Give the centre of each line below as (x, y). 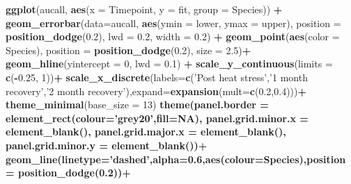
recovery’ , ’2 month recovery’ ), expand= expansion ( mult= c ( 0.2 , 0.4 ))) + (156, 91)
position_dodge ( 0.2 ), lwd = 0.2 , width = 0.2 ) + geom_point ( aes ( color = (173, 36)
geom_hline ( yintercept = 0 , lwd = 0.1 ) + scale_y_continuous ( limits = (169, 64)
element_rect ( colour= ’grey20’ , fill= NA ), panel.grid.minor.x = (157, 118)
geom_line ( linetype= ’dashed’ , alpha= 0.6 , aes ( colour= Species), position (176, 159)
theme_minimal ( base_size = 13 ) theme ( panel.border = (137, 104)
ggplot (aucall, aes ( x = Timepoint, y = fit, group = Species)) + (144, 9)
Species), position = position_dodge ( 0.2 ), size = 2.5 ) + (128, 50)
